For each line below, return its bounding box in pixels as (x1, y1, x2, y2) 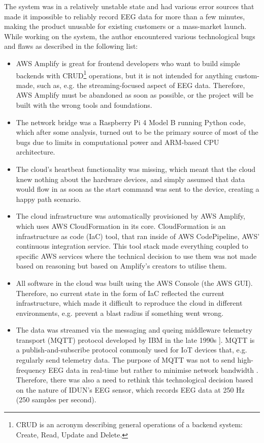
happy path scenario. (16, 193, 81, 204)
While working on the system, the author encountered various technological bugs (4, 31, 255, 41)
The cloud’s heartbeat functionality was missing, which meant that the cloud (16, 163, 256, 174)
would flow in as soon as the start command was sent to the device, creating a (16, 184, 259, 194)
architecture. (16, 146, 55, 157)
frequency (16, 364, 46, 375)
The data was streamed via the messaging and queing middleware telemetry (16, 324, 252, 335)
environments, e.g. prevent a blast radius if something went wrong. (16, 307, 224, 318)
